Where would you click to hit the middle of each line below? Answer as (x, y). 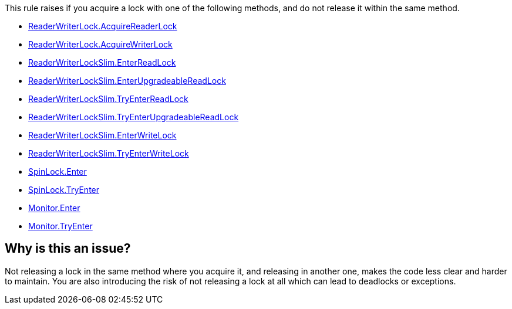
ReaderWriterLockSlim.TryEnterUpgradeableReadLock (134, 117)
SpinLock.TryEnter (64, 190)
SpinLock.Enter (58, 172)
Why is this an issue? (68, 249)
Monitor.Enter (54, 208)
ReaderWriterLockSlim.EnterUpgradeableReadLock (127, 81)
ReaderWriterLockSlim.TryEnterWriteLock (109, 153)
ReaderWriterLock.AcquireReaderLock (103, 26)
